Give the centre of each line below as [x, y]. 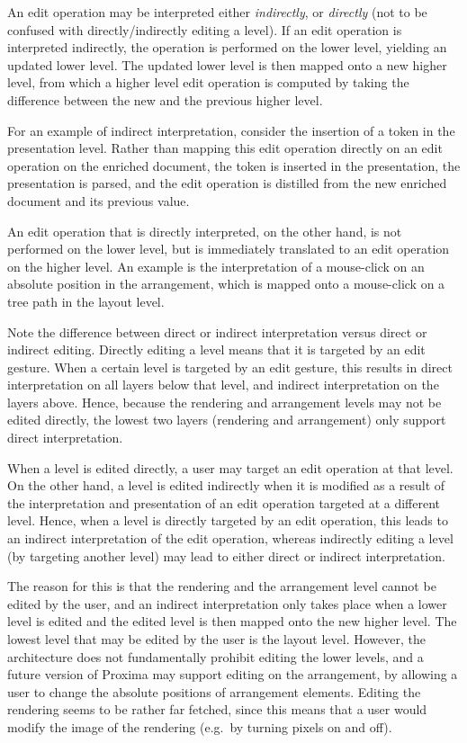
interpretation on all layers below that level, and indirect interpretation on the [223, 385]
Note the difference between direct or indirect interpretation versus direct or [217, 331]
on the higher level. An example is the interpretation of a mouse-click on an [216, 266]
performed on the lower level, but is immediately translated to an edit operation [229, 249]
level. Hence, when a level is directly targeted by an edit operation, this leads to [228, 520]
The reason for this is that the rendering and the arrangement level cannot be [222, 586]
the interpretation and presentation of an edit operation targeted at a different [224, 502]
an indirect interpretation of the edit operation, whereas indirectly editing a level [230, 538]
